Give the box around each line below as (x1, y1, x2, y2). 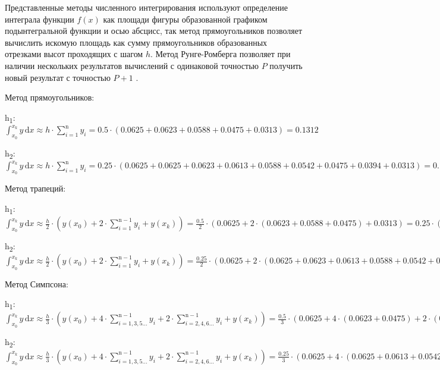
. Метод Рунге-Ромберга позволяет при (150, 48, 291, 60)
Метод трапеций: (5, 182, 66, 195)
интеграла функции (5, 12, 74, 25)
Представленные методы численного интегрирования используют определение (5, 1, 288, 13)
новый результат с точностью (5, 71, 111, 83)
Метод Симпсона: (5, 277, 68, 290)
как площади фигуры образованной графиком (103, 12, 268, 25)
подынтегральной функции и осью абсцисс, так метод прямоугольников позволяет (5, 24, 303, 37)
